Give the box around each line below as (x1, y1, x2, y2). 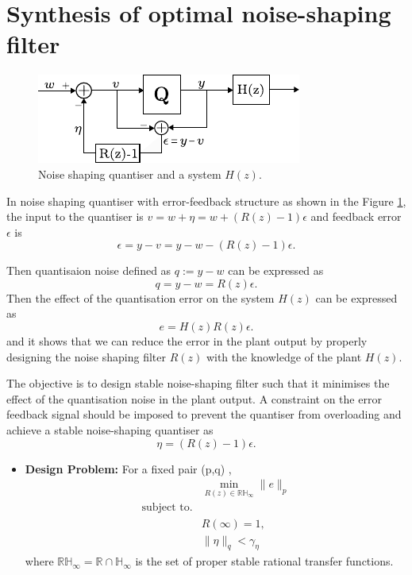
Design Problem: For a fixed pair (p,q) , (25, 460, 232, 477)
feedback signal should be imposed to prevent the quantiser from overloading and (6, 406, 402, 423)
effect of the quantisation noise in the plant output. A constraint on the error (6, 390, 382, 407)
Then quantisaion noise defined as (6, 262, 171, 279)
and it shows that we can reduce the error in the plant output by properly (6, 333, 368, 349)
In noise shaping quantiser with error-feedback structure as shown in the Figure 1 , (6, 192, 406, 209)
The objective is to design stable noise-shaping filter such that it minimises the (6, 375, 390, 392)
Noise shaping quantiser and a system (38, 165, 221, 182)
